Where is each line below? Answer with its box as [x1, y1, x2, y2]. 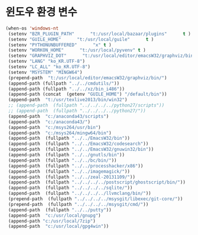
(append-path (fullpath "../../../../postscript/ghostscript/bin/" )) [8, 179, 186, 185]
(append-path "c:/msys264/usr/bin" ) [8, 124, 101, 130]
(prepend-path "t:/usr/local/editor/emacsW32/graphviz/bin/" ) [8, 75, 167, 81]
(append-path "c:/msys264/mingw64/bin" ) [8, 130, 112, 136]
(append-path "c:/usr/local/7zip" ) [8, 218, 96, 224]
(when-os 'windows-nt [5, 25, 59, 31]
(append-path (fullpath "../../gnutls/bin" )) [8, 152, 125, 158]
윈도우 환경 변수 [5, 5, 77, 19]
